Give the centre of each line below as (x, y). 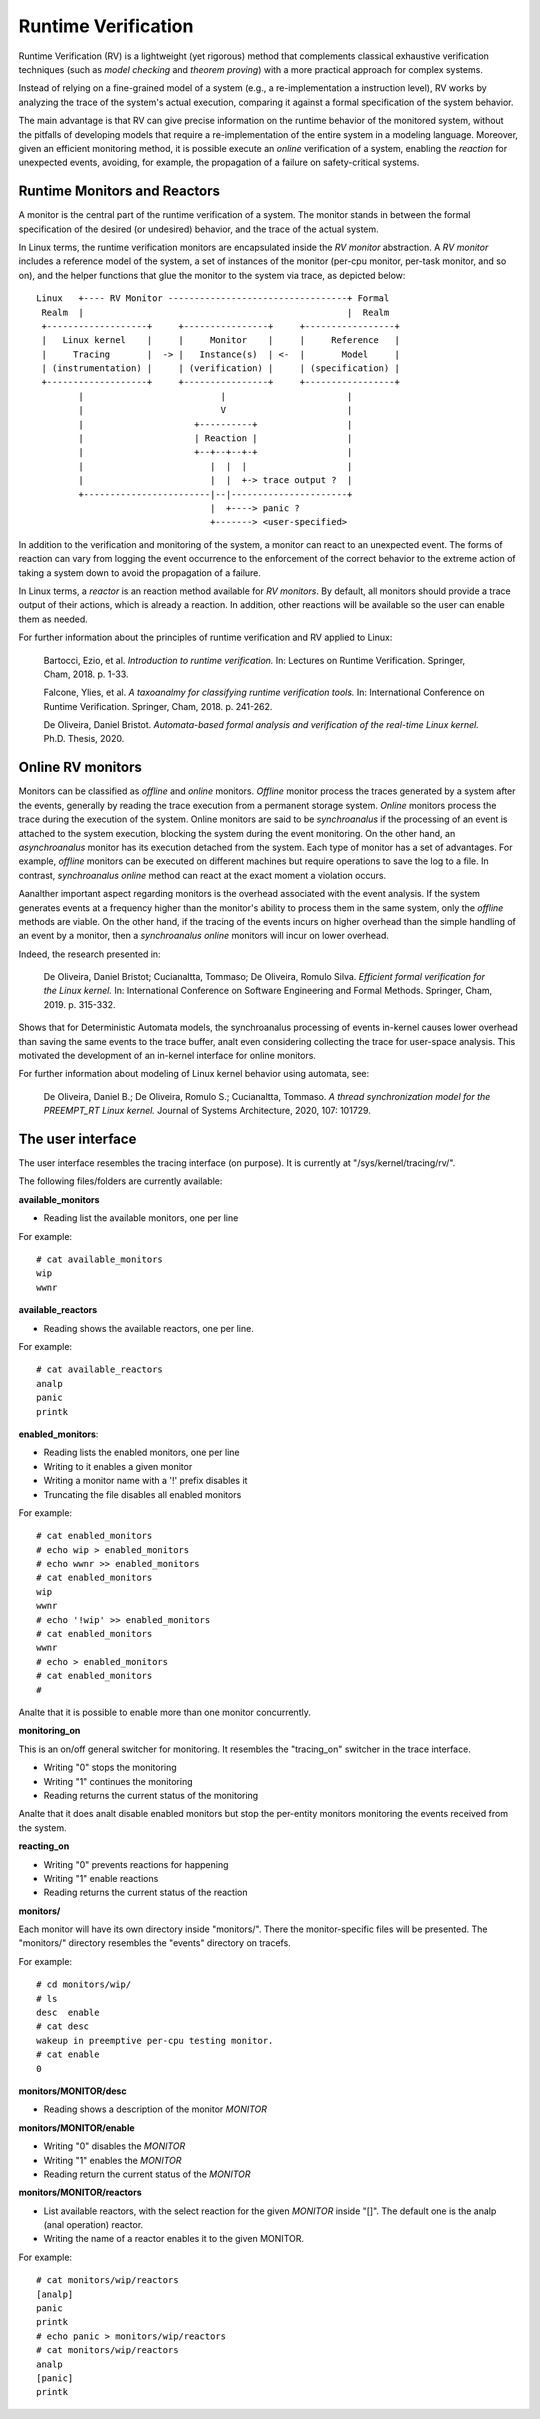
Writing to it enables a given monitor (118, 1466)
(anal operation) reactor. (93, 2225)
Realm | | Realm (215, 312)
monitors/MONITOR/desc (72, 2091)
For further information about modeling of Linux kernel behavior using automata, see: (194, 1074)
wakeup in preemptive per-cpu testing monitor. (155, 2040)
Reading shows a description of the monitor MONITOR (155, 2109)
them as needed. (53, 619)
